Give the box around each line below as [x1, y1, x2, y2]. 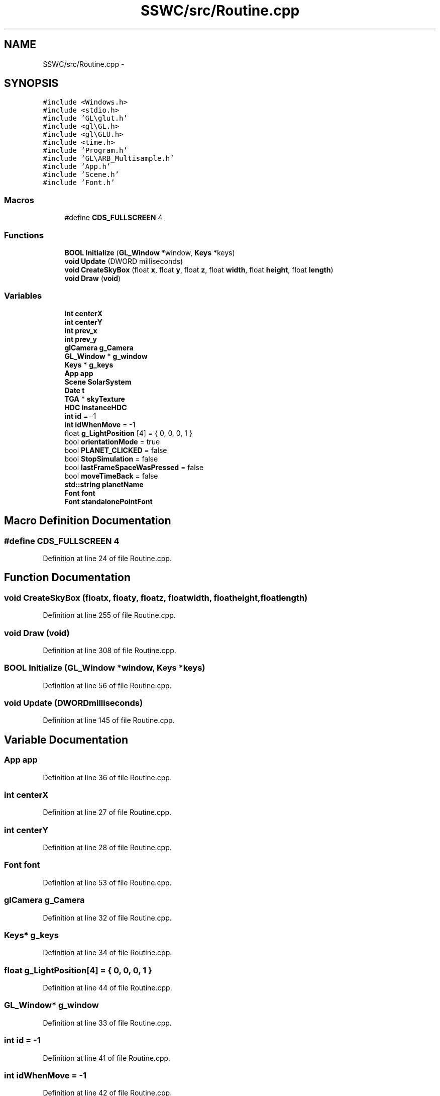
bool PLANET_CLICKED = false [64, 445, 167, 454]
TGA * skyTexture [64, 394, 125, 403]
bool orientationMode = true [64, 437, 160, 446]
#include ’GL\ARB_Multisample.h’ [43, 154, 174, 163]
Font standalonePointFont [64, 497, 153, 506]
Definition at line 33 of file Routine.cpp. [43, 1018, 172, 1027]
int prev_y [64, 334, 97, 343]
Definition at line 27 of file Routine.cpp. [43, 808, 172, 817]
